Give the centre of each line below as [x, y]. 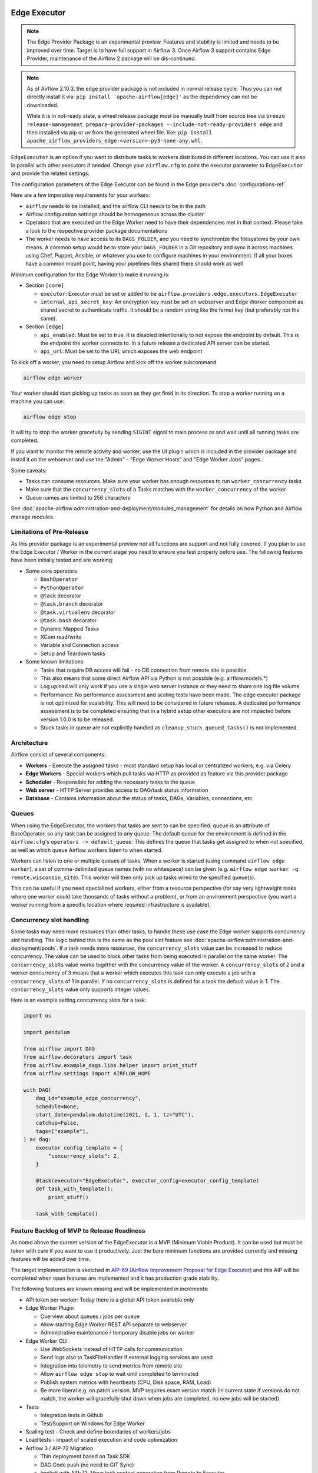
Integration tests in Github [72, 1415]
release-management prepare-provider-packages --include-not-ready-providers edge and [155, 124]
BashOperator [59, 579]
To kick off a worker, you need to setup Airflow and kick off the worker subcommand [114, 362]
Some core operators [52, 571]
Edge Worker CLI [46, 1341]
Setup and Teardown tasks [73, 653]
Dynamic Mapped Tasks [70, 629]
